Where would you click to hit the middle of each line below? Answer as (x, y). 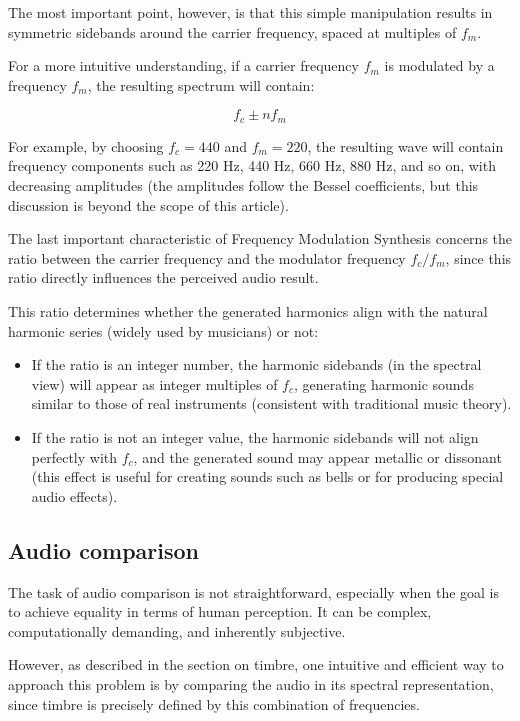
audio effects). (74, 495)
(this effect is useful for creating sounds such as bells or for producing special (267, 476)
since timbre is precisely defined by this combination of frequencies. (214, 703)
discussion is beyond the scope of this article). (148, 204)
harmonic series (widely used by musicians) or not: (163, 330)
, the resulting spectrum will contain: (201, 84)
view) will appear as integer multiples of (154, 383)
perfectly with (74, 456)
